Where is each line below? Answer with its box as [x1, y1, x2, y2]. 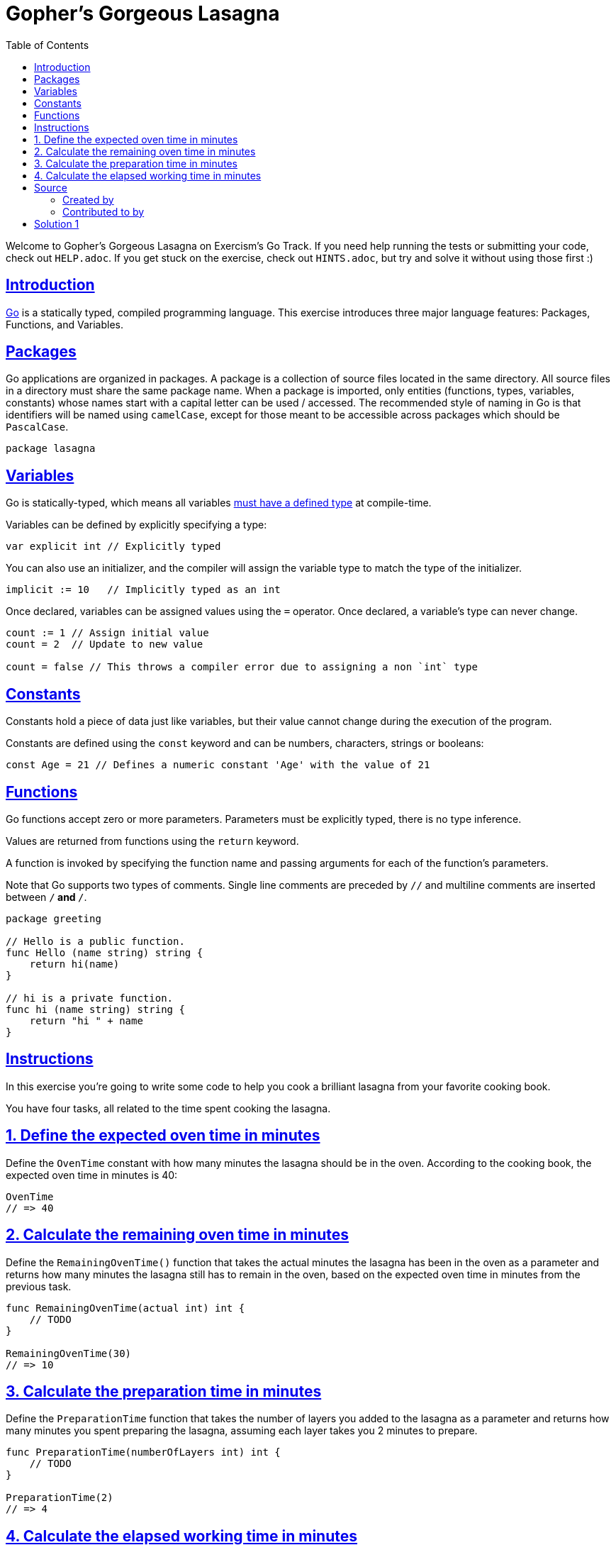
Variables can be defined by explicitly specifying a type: [6, 519, 267, 531]
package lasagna [6, 443, 96, 455]
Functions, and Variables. [6, 318, 123, 331]
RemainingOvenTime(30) [6, 1347, 132, 1359]
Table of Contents [6, 38, 89, 51]
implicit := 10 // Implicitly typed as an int [6, 584, 281, 596]
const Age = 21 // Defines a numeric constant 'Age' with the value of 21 [6, 759, 430, 771]
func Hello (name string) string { [6, 946, 203, 958]
